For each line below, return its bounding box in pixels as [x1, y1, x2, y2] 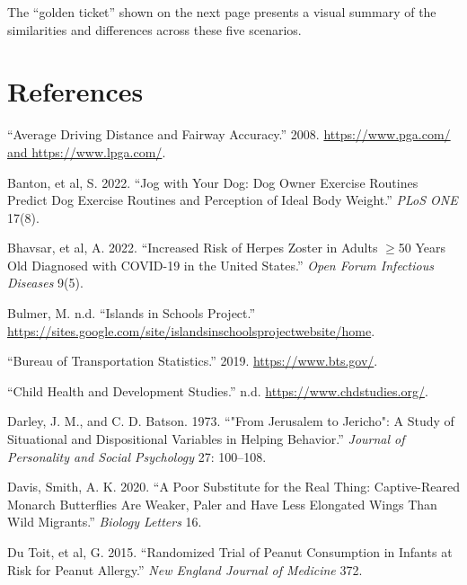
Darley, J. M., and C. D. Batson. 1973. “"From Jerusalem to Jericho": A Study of [7, 412, 454, 430]
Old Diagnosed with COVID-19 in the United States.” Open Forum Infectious [7, 255, 434, 274]
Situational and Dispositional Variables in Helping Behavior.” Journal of [7, 430, 405, 448]
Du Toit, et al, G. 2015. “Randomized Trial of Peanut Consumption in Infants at [7, 543, 453, 561]
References [7, 73, 144, 110]
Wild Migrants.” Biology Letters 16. [7, 512, 202, 531]
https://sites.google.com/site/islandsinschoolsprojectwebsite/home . [7, 321, 375, 340]
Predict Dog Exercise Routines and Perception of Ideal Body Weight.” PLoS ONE [7, 191, 458, 209]
